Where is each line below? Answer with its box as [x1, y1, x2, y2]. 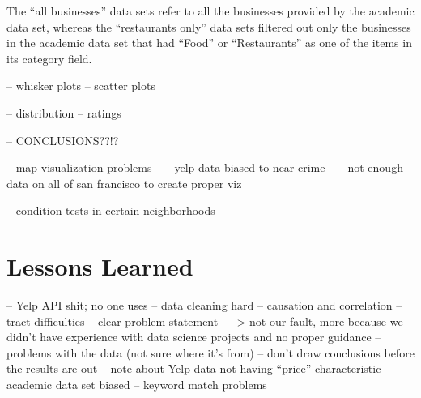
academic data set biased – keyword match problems [6, 376, 267, 393]
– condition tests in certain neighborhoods [6, 202, 215, 219]
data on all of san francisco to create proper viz [6, 174, 242, 191]
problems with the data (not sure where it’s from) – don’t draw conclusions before [6, 344, 415, 361]
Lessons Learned [6, 250, 193, 283]
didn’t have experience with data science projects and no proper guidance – [6, 328, 381, 345]
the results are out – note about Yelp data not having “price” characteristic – [6, 360, 391, 377]
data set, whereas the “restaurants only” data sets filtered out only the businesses [6, 18, 411, 35]
